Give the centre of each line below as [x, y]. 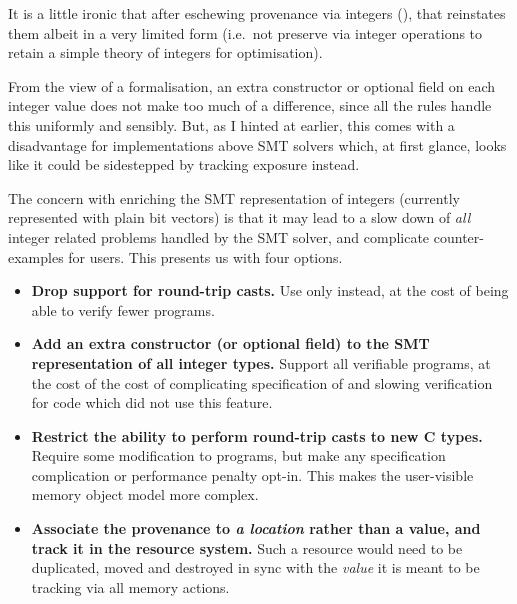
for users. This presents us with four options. [205, 256]
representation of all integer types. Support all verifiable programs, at [261, 362]
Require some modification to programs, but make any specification [238, 455]
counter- [458, 236]
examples [36, 256]
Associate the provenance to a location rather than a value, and [256, 528]
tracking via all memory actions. [130, 586]
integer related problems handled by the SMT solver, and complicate [219, 236]
